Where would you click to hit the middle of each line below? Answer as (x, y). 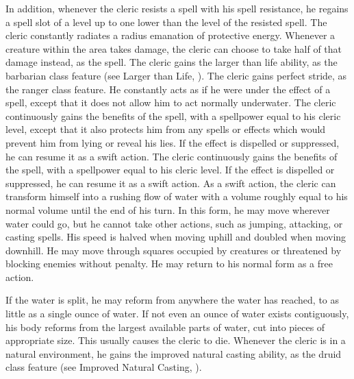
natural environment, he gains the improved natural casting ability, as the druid (174, 353)
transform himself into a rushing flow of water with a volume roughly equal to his (177, 196)
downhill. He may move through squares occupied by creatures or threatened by (174, 250)
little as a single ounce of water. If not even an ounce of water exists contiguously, (177, 314)
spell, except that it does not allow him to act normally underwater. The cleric (171, 102)
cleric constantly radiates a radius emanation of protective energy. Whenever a (170, 35)
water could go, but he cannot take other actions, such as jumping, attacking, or (174, 223)
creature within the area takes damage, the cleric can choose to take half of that (174, 48)
